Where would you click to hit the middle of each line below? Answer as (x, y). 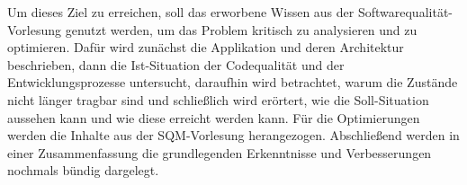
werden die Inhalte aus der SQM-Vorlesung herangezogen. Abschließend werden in (233, 135)
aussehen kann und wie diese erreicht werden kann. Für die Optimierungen (214, 117)
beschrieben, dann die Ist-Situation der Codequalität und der (176, 64)
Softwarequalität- (405, 12)
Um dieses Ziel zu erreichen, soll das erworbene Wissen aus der (181, 12)
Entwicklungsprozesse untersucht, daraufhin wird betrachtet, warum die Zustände (233, 82)
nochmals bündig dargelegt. (83, 170)
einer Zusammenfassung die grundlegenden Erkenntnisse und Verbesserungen (220, 152)
